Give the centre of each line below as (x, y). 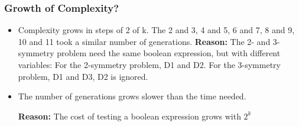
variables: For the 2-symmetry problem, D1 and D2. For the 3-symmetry (149, 64)
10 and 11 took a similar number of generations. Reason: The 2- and (144, 41)
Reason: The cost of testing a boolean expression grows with (129, 116)
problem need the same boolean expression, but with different (169, 53)
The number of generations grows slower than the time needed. (132, 96)
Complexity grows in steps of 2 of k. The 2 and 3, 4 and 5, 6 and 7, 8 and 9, (156, 30)
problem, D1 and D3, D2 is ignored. (83, 76)
